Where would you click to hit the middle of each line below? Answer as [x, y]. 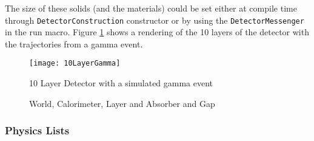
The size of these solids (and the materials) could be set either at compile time [151, 8]
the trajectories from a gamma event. [74, 43]
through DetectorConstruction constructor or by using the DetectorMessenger [155, 20]
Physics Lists [37, 130]
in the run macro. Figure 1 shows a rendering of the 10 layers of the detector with [157, 32]
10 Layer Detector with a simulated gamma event [121, 83]
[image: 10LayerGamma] [75, 64]
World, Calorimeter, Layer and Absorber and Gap [122, 103]
